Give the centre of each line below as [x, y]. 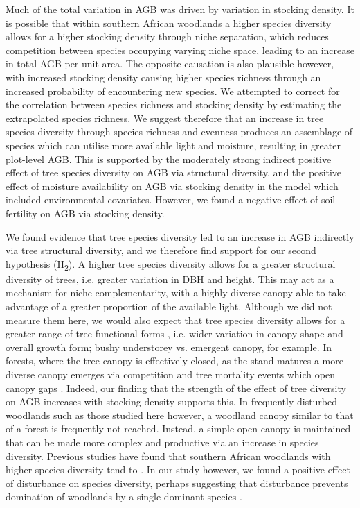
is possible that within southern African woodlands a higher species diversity [169, 23]
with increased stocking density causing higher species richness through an [163, 77]
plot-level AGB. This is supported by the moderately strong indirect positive [169, 159]
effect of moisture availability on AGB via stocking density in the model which [172, 186]
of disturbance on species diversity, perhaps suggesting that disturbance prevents [177, 483]
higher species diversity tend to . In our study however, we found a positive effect [178, 469]
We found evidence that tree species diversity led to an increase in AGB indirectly [180, 236]
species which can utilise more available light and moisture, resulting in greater [173, 145]
